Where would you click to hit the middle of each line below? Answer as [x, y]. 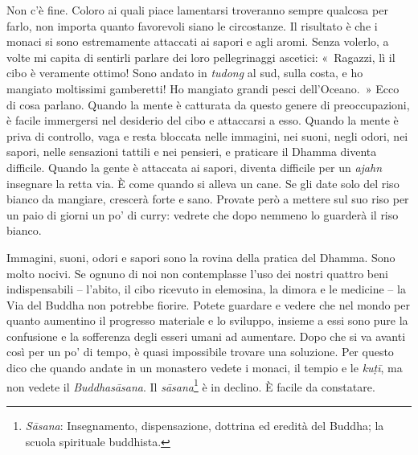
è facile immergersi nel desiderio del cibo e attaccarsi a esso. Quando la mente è [203, 120]
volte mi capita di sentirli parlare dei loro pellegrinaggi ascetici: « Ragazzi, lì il [201, 57]
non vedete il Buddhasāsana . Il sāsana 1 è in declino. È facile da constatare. [191, 385]
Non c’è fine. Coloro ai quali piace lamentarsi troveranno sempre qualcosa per [197, 10]
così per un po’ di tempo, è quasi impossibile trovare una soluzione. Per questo [200, 352]
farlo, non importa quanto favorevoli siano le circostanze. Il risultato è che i [192, 25]
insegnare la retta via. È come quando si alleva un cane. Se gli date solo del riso [203, 183]
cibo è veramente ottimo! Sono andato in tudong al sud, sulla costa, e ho [185, 73]
